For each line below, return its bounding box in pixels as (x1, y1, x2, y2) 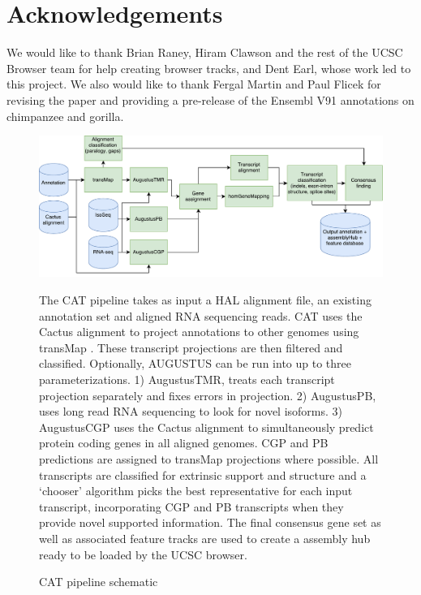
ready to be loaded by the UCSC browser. (39, 545, 247, 563)
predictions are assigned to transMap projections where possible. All (39, 450, 379, 467)
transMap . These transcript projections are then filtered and (39, 338, 343, 356)
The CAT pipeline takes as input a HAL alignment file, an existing (39, 291, 372, 308)
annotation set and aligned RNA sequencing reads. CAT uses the (39, 307, 363, 324)
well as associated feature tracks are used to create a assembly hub (39, 529, 371, 546)
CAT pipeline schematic (39, 573, 158, 590)
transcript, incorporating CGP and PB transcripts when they (39, 498, 344, 515)
